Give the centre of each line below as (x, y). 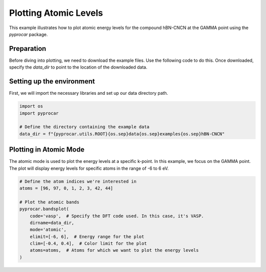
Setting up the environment (52, 81)
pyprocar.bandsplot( (44, 209)
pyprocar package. (28, 34)
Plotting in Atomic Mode (47, 150)
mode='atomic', (48, 230)
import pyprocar (39, 113)
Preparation (28, 49)
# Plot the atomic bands (50, 202)
